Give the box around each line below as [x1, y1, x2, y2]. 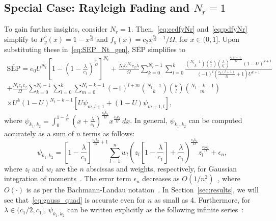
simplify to [4, 33, 38, 44]
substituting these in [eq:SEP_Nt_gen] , [4, 44, 130, 55]
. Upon [218, 33, 240, 44]
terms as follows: [82, 128, 135, 138]
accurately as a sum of [4, 128, 74, 138]
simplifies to [148, 44, 185, 55]
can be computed [188, 115, 242, 126]
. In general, [130, 115, 168, 126]
